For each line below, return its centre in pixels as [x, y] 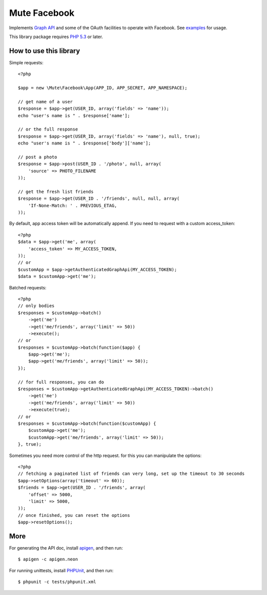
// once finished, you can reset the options [74, 515]
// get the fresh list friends [56, 191]
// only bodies [36, 306]
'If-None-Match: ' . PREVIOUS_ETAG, [72, 206]
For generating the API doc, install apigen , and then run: [66, 548]
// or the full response [48, 129]
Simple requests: [26, 62]
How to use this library [44, 51]
